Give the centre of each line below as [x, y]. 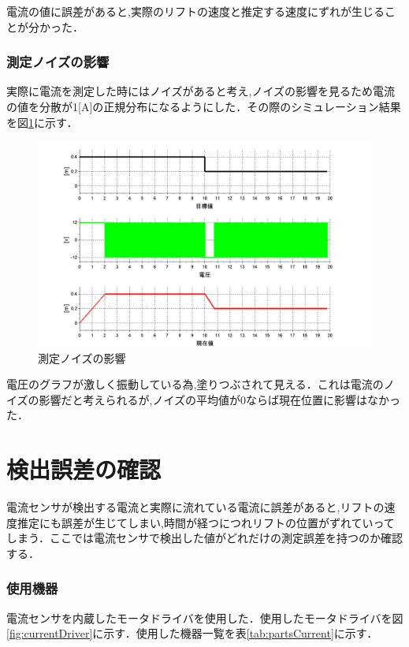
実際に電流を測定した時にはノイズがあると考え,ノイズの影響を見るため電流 [201, 91]
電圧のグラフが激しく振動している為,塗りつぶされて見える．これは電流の [195, 384]
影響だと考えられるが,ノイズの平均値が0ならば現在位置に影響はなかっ [220, 399]
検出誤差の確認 [84, 469]
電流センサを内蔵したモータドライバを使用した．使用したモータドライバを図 [205, 617]
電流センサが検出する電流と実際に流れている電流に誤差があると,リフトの [195, 507]
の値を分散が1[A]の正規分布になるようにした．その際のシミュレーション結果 [204, 106]
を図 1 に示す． [42, 122]
